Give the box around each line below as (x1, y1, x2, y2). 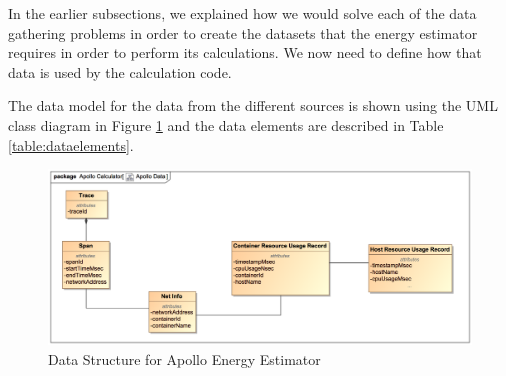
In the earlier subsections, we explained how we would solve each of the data (8, 3, 477, 23)
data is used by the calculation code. (8, 61, 232, 82)
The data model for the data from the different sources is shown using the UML (8, 95, 498, 116)
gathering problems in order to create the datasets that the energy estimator (8, 22, 478, 43)
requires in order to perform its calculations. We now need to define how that (8, 42, 482, 63)
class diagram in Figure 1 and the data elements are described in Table (8, 114, 444, 135)
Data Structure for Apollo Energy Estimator (48, 348, 321, 369)
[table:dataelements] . (8, 134, 134, 155)
